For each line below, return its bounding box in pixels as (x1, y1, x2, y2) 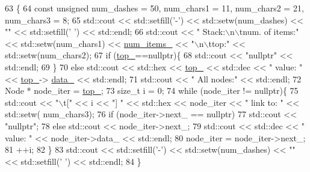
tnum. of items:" (239, 25, 299, 38)
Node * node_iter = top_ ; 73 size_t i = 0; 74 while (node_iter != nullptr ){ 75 (5, 84, 299, 97)
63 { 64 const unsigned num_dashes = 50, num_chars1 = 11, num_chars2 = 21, (5, 2, 304, 14)
